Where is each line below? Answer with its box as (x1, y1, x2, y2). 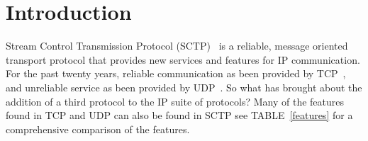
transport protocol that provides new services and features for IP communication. (6, 52, 360, 67)
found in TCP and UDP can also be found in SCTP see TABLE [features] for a (6, 108, 353, 123)
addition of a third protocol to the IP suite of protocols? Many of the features (6, 94, 345, 108)
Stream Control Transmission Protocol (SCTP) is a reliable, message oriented (6, 38, 348, 53)
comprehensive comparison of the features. (6, 121, 190, 136)
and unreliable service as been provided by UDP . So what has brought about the (6, 79, 362, 94)
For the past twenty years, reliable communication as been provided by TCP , (6, 66, 346, 81)
